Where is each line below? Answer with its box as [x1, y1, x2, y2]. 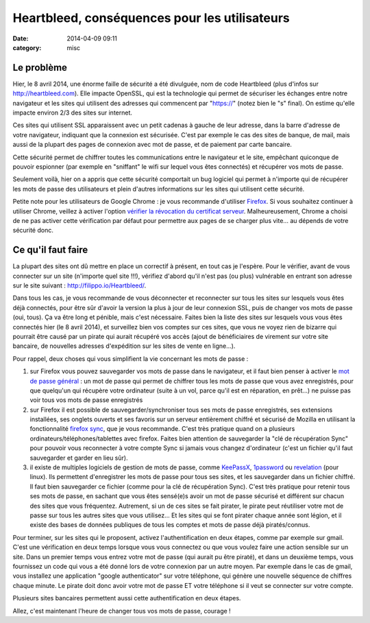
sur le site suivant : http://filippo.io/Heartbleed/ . [12, 281, 147, 290]
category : [12, 43, 42, 51]
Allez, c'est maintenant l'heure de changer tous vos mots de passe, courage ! [12, 607, 231, 615]
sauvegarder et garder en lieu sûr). [29, 454, 128, 462]
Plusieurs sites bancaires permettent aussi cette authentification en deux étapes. [12, 594, 241, 602]
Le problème [12, 62, 68, 73]
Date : [12, 34, 29, 43]
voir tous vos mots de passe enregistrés [29, 396, 143, 404]
